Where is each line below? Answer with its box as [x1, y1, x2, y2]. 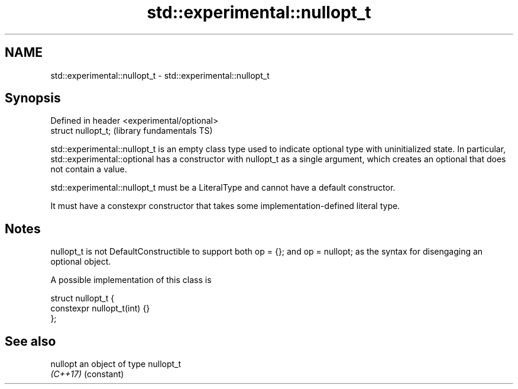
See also [5, 333, 56, 349]
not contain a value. [50, 164, 127, 175]
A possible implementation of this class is [50, 275, 212, 285]
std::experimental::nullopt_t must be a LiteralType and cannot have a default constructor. [50, 182, 396, 193]
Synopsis [5, 91, 61, 106]
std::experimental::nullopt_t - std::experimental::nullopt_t [50, 70, 270, 81]
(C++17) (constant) [50, 369, 124, 380]
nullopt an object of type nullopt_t [50, 359, 182, 369]
